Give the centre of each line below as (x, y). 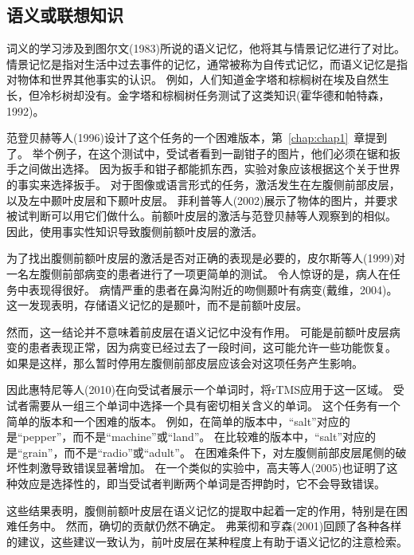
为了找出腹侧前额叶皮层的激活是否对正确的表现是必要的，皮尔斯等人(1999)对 (206, 258)
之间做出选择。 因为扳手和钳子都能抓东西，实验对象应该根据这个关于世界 (209, 169)
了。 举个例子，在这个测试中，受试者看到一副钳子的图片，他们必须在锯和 (198, 153)
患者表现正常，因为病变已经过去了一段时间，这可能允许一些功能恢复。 (212, 347)
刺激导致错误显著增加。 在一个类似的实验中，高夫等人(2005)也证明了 (207, 468)
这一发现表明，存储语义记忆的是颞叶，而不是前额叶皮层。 (157, 305)
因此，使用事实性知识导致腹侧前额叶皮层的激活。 (135, 231)
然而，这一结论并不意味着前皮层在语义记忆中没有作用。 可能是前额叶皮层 (198, 331)
